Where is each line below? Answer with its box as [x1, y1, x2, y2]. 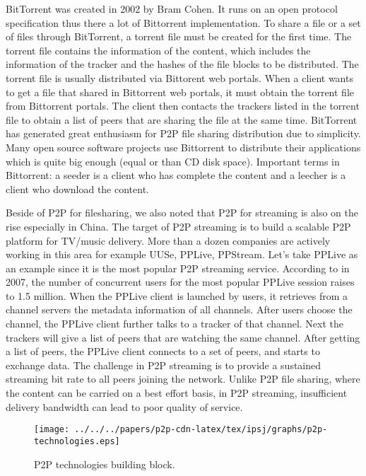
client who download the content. [6, 181, 149, 196]
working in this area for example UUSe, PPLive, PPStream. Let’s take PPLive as [6, 247, 358, 262]
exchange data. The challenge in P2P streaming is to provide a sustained [6, 357, 321, 372]
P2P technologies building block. [34, 456, 175, 471]
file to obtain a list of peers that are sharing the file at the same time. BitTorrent [6, 112, 358, 127]
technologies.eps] [34, 436, 120, 446]
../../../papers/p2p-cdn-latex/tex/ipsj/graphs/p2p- [74, 424, 328, 435]
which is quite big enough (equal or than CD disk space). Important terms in [6, 153, 340, 168]
